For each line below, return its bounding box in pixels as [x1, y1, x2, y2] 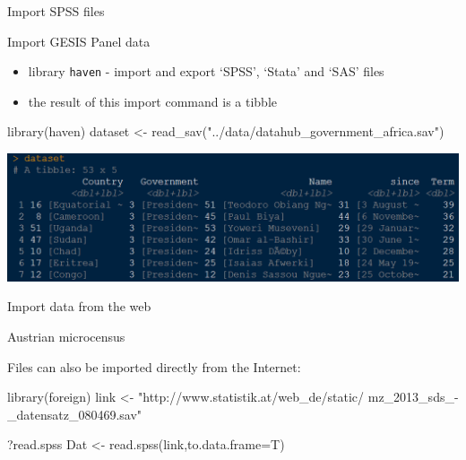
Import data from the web [7, 297, 151, 316]
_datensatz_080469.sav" [7, 404, 142, 423]
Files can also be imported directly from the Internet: [7, 357, 301, 376]
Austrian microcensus [7, 326, 125, 345]
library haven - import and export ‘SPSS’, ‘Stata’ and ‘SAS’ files [28, 62, 384, 81]
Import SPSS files [7, 2, 105, 20]
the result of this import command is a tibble [28, 91, 277, 110]
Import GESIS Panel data [7, 31, 151, 50]
